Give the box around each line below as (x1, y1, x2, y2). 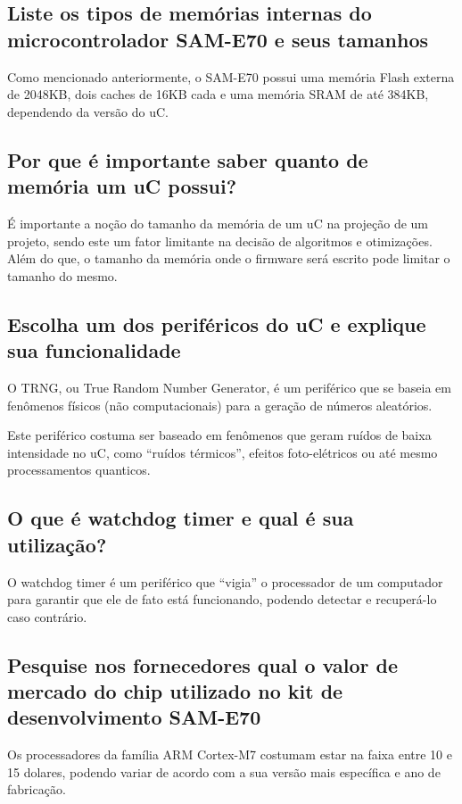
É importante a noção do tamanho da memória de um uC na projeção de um (7, 213, 429, 232)
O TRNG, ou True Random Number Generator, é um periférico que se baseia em (7, 377, 451, 396)
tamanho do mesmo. (7, 266, 118, 285)
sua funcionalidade (7, 336, 181, 364)
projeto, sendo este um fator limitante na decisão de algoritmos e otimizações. (7, 231, 433, 250)
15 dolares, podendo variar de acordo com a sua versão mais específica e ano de (7, 762, 441, 781)
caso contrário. (7, 607, 87, 626)
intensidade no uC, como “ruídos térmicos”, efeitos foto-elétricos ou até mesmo (7, 443, 438, 461)
